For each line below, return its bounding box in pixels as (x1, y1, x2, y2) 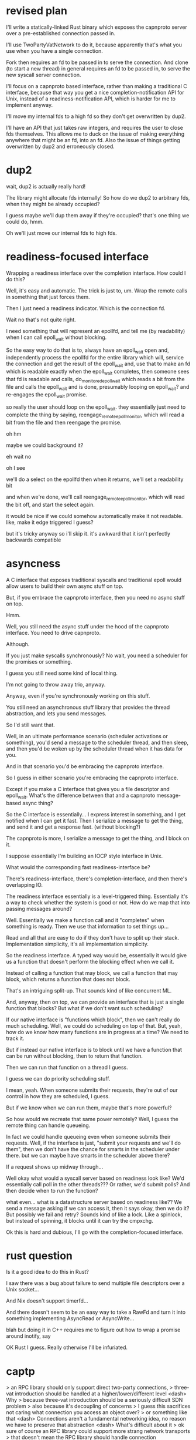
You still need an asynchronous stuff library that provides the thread (6, 704, 170, 711)
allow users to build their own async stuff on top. (6, 583, 124, 590)
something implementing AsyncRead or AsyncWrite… (6, 1315, 135, 1322)
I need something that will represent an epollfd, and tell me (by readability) (6, 327, 185, 334)
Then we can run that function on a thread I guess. (6, 1064, 128, 1071)
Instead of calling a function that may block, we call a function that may (6, 969, 178, 976)
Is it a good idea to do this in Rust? (6, 1269, 90, 1276)
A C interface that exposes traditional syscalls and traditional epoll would (6, 576, 182, 583)
